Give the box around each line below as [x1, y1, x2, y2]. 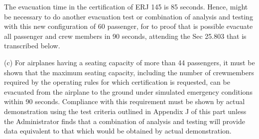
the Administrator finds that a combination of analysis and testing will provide [4, 116, 245, 126]
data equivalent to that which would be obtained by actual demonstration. [4, 126, 232, 136]
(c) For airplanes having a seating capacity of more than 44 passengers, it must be [4, 57, 255, 67]
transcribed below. [4, 40, 60, 51]
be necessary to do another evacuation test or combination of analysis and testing [4, 11, 253, 21]
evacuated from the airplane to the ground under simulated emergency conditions [4, 86, 253, 97]
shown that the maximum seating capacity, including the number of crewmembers [4, 67, 254, 77]
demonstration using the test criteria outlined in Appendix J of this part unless [4, 106, 247, 116]
